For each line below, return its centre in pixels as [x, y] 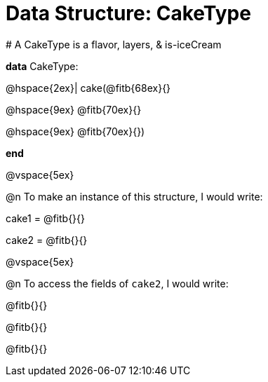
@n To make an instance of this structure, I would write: [134, 196]
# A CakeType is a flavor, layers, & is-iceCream [114, 44]
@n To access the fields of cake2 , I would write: [117, 283]
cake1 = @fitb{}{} [46, 218]
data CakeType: [42, 66]
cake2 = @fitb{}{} [47, 240]
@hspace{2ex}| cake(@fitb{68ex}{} [88, 88]
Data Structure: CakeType [128, 13]
